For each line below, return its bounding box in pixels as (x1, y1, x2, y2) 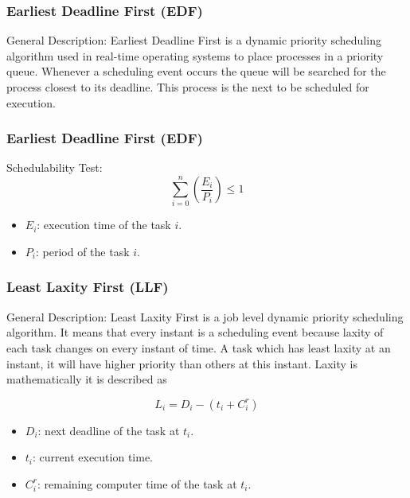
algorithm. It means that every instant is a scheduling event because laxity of (6, 324, 384, 340)
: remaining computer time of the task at (37, 475, 237, 492)
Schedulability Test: (6, 159, 103, 176)
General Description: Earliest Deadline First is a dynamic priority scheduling (6, 32, 381, 49)
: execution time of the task (37, 216, 171, 233)
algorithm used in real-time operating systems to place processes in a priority (6, 47, 384, 64)
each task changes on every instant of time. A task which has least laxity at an (6, 339, 391, 356)
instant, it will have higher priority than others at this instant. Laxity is (6, 355, 357, 372)
